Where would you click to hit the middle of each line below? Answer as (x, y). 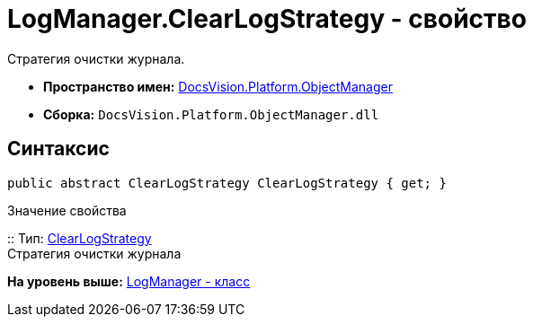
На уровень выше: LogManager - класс (129, 281)
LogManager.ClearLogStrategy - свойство (267, 19)
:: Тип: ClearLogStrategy (80, 238)
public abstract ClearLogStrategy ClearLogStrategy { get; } (227, 183)
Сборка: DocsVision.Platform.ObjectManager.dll (211, 114)
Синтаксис (58, 149)
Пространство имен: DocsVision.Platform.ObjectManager (218, 86)
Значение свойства (67, 210)
